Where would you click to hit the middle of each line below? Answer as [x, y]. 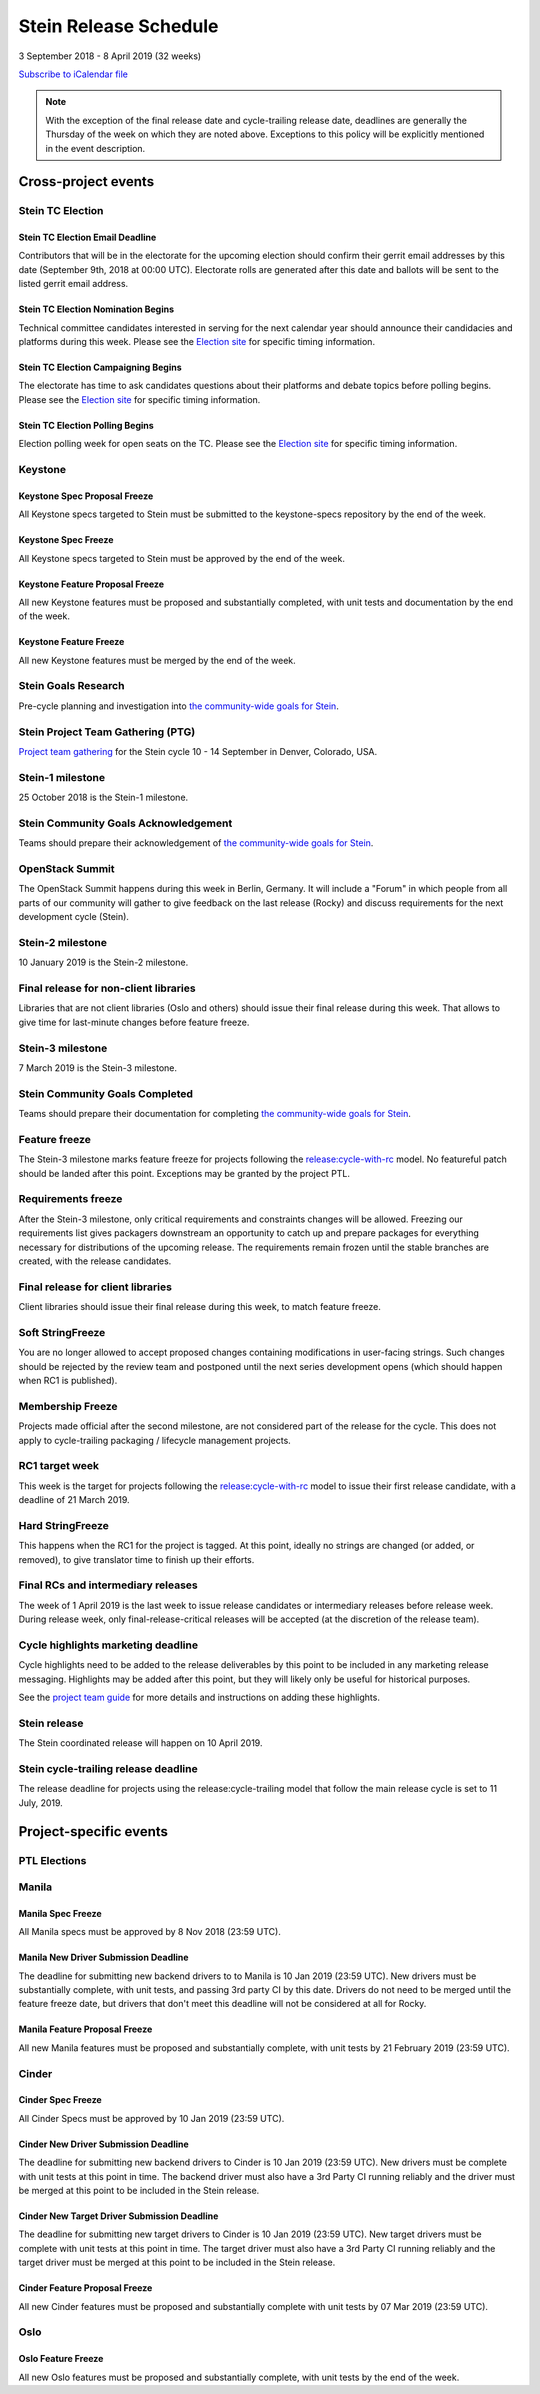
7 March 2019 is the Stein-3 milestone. [97, 1068]
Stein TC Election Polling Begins [86, 425]
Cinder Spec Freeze [60, 2100]
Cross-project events [86, 181]
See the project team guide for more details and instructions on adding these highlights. [199, 1697]
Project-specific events [93, 1831]
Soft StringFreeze [62, 1332]
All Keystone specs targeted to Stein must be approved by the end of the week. [181, 558]
